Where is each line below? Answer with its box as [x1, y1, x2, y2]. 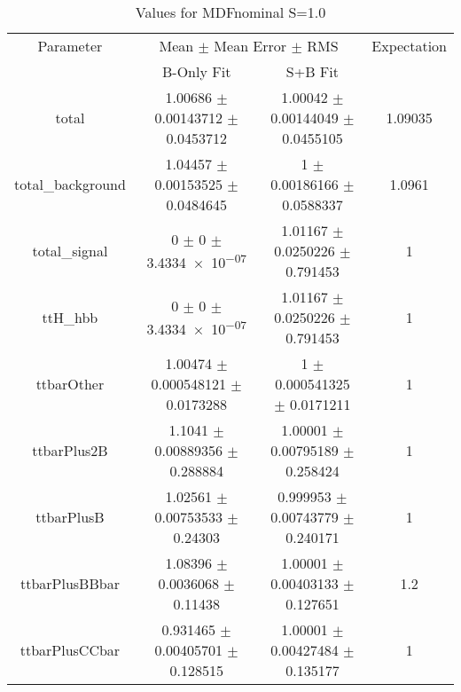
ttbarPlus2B [32, 440, 108, 460]
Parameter [37, 35, 103, 56]
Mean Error [214, 35, 287, 56]
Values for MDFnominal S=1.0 [135, 2, 326, 22]
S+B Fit [285, 61, 339, 82]
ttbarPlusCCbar [20, 640, 121, 660]
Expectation [371, 35, 447, 56]
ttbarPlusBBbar [20, 573, 120, 594]
